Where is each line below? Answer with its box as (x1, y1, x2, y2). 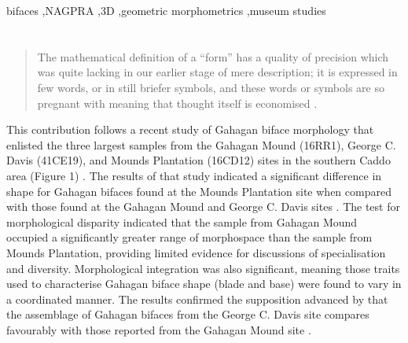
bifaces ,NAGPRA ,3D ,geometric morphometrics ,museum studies (6, 2, 326, 18)
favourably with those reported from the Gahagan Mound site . (6, 321, 311, 337)
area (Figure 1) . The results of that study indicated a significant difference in (6, 167, 382, 183)
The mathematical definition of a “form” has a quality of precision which (37, 48, 389, 65)
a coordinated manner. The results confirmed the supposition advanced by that (6, 290, 388, 307)
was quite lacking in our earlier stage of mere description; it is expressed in (37, 64, 398, 80)
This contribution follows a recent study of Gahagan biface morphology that (6, 121, 374, 138)
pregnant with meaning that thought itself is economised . (37, 94, 318, 111)
